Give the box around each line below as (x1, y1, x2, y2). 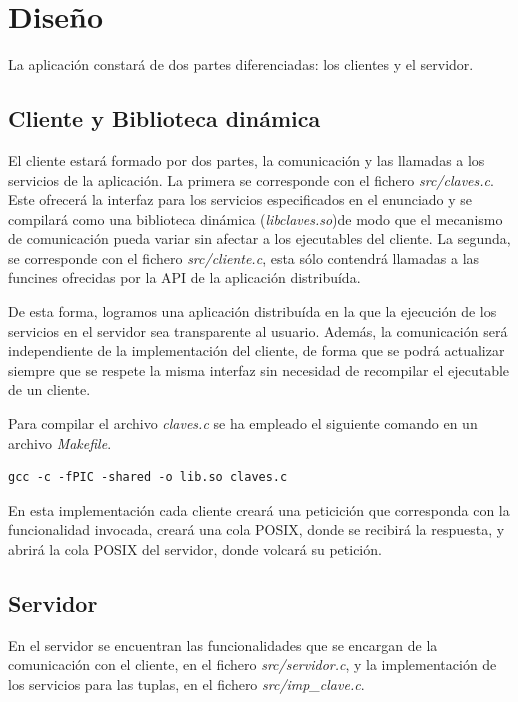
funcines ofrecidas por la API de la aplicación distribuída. (8, 267, 361, 288)
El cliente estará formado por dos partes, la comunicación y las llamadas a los (8, 149, 485, 170)
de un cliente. (8, 379, 91, 400)
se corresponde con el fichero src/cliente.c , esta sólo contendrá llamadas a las (8, 247, 480, 268)
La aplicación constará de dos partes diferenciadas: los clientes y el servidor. (8, 54, 474, 75)
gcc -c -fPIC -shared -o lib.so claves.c (8, 470, 288, 485)
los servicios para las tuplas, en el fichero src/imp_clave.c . (8, 674, 365, 694)
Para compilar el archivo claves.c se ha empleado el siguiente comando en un (8, 413, 478, 434)
